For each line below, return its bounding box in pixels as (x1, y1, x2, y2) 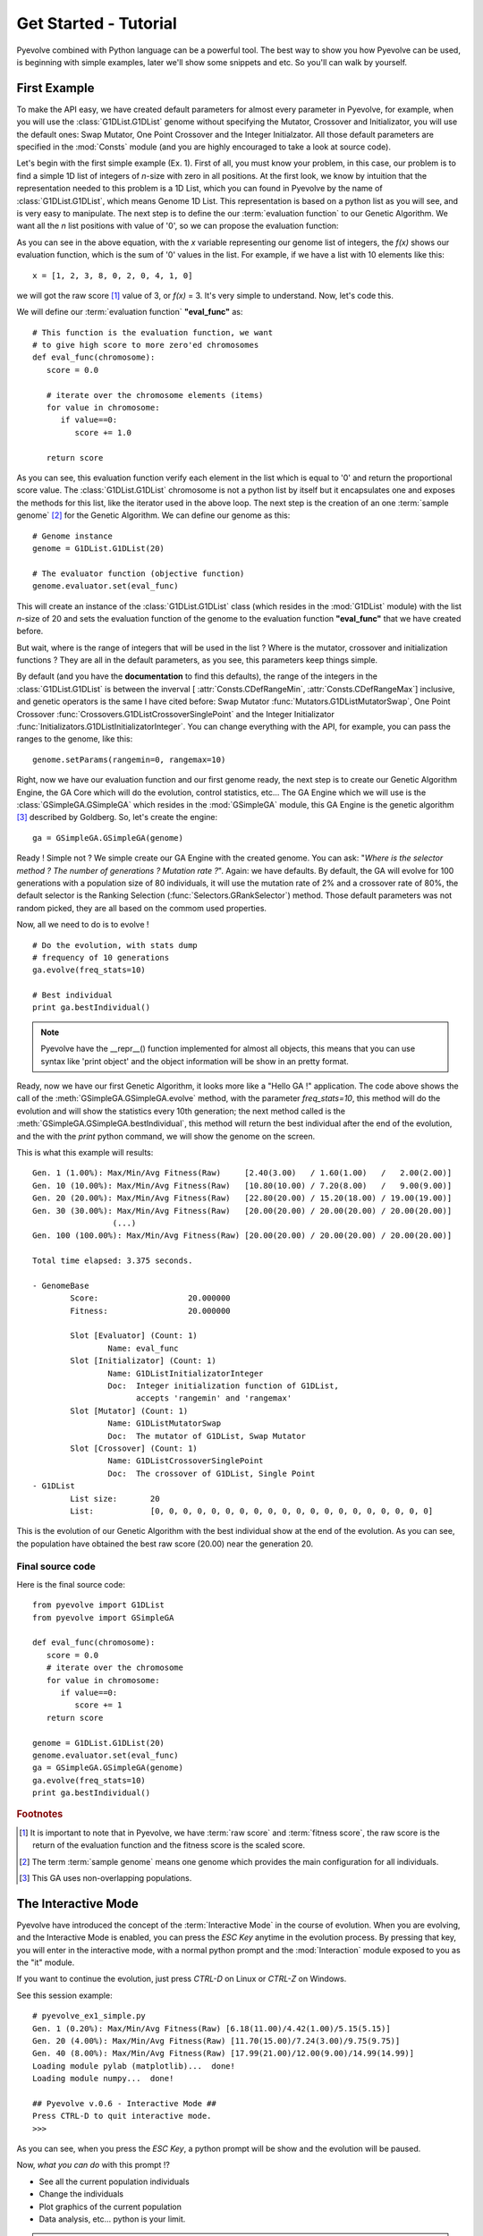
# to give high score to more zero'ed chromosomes (32, 340, 259, 351)
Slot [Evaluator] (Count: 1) (70, 1331, 199, 1341)
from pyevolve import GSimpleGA (32, 1613, 174, 1622)
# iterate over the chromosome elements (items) (46, 390, 264, 400)
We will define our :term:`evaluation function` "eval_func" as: (16, 307, 243, 318)
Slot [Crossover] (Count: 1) (70, 1443, 199, 1453)
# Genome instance (32, 530, 114, 541)
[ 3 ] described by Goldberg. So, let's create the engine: (16, 812, 218, 823)
